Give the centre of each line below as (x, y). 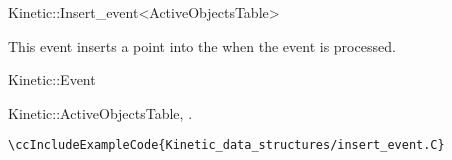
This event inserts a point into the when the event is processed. (202, 45)
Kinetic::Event (52, 79)
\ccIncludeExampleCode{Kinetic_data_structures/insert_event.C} (226, 145)
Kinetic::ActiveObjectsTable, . (100, 112)
